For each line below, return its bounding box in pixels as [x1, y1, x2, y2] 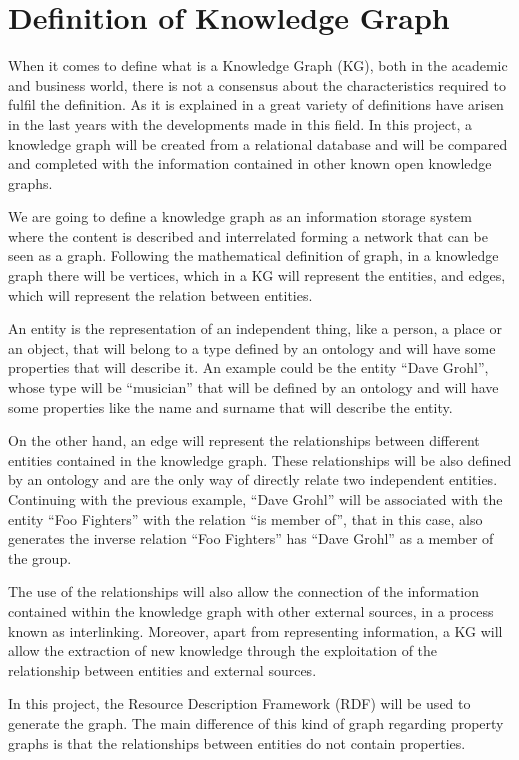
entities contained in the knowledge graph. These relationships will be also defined [8, 449, 512, 470]
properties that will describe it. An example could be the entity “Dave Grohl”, [8, 357, 489, 378]
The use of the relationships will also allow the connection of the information [8, 581, 479, 602]
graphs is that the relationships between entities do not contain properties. [8, 732, 466, 753]
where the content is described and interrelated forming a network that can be [8, 225, 488, 246]
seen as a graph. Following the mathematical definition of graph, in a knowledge [8, 245, 499, 266]
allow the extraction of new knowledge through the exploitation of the [8, 640, 438, 661]
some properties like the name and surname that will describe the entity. [8, 396, 453, 417]
